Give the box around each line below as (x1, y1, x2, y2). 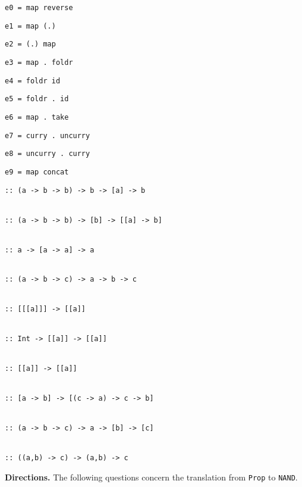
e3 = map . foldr (5, 58, 73, 67)
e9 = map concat (5, 167, 69, 176)
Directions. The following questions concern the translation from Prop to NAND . (5, 470, 298, 483)
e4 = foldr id (5, 76, 61, 85)
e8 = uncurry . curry (5, 149, 90, 158)
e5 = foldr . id (5, 95, 69, 104)
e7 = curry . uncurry (5, 131, 90, 140)
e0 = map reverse (5, 4, 73, 12)
